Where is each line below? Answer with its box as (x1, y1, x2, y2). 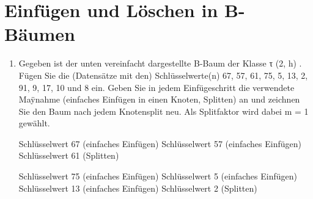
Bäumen (4, 21, 75, 46)
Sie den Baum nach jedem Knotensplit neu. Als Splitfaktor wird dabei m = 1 (18, 104, 309, 117)
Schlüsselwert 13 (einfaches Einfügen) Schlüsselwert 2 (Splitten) (18, 181, 257, 194)
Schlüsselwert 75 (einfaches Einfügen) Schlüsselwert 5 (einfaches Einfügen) (18, 170, 297, 183)
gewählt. (18, 117, 50, 129)
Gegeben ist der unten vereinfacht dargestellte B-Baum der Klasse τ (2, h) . (18, 57, 302, 70)
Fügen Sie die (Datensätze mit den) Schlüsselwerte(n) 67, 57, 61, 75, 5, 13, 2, (18, 68, 308, 81)
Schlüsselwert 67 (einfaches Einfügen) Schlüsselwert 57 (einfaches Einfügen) (18, 137, 301, 150)
